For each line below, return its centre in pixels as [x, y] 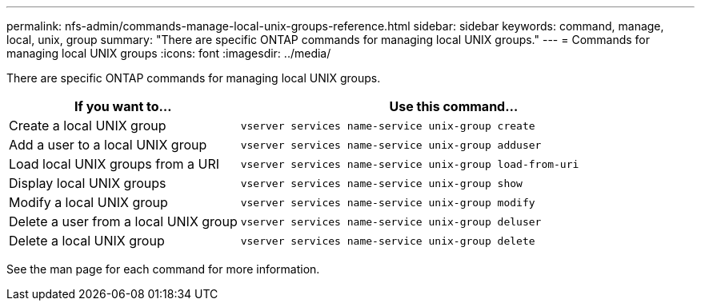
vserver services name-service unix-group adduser [391, 145]
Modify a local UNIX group [88, 202]
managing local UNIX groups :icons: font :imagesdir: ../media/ [169, 53]
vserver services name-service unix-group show [381, 183]
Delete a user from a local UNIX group [123, 221]
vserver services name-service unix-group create [388, 126]
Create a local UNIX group [88, 126]
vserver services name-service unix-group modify [388, 202]
